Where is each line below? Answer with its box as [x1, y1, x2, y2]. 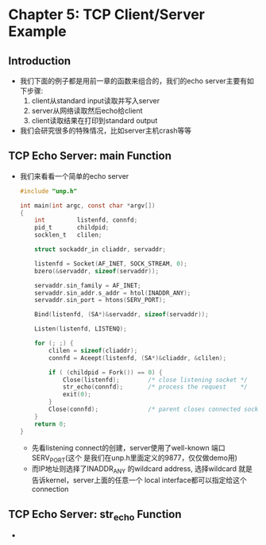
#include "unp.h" [19, 187, 78, 195]
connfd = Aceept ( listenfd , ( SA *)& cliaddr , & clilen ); [48, 354, 227, 362]
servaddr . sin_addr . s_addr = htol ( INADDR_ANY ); [34, 288, 191, 297]
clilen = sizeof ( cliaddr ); [48, 346, 138, 354]
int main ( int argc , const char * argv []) [19, 201, 156, 210]
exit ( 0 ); [62, 391, 92, 399]
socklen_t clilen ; [34, 231, 102, 239]
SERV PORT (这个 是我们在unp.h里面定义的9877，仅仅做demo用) [31, 453, 238, 464]
